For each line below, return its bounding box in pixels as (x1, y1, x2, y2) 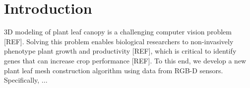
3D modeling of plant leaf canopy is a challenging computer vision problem (4, 27, 232, 37)
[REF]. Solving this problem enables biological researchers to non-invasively (4, 36, 234, 46)
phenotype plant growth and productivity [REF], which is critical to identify (4, 46, 237, 56)
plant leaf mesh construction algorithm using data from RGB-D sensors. (4, 65, 223, 75)
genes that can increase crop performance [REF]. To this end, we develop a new (4, 55, 247, 65)
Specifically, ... (4, 75, 48, 85)
